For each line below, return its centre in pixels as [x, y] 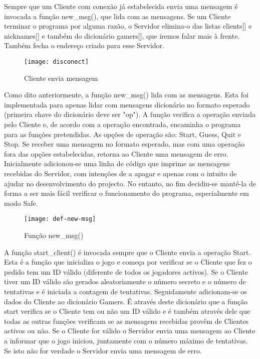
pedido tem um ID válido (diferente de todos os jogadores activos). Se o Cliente [126, 271]
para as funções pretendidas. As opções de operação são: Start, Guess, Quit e [122, 134]
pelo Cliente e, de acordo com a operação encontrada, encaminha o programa [122, 124]
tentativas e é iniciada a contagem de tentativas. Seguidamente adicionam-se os [125, 291]
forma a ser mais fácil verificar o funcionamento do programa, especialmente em [126, 193]
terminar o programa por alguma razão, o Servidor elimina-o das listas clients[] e [128, 26]
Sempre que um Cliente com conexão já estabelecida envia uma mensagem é [121, 6]
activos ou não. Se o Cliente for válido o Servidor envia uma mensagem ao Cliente [130, 331]
